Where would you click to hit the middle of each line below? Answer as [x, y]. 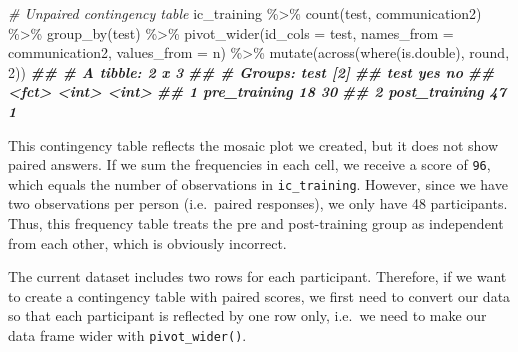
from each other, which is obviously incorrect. [147, 242]
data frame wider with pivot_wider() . [127, 335]
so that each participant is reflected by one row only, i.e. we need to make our [247, 315]
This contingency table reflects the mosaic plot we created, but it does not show [253, 144]
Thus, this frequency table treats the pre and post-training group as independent [256, 223]
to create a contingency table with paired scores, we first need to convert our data [259, 295]
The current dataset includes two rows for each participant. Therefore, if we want [257, 276]
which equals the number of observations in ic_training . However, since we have [258, 183]
